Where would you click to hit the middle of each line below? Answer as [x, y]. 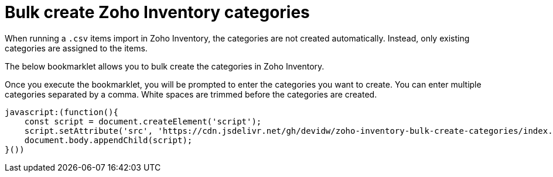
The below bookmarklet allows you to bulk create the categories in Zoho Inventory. [165, 66]
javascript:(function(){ [62, 112]
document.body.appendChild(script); [108, 140]
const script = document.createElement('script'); [143, 121]
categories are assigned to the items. [76, 48]
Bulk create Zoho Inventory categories [157, 12]
